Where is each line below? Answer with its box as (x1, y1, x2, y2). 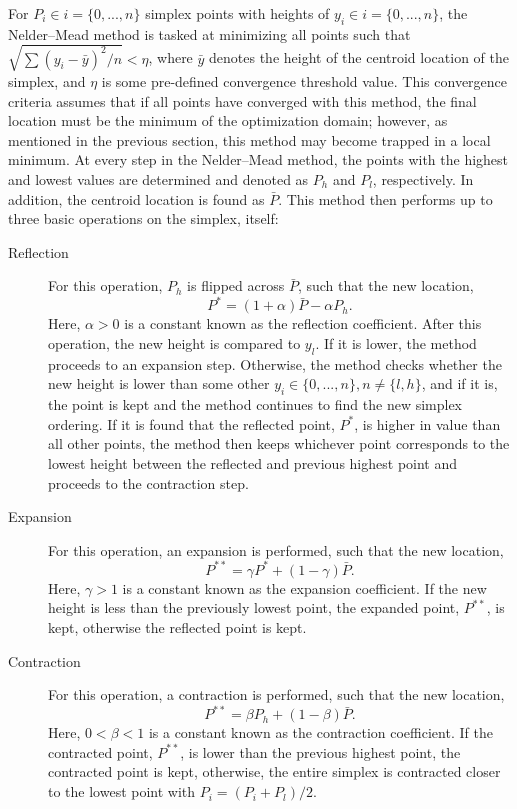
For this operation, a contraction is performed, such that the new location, (48, 684, 505, 705)
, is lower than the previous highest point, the (180, 741, 461, 762)
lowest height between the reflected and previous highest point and (48, 452, 458, 473)
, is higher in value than (354, 413, 501, 434)
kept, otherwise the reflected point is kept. (48, 617, 307, 637)
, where (148, 47, 193, 68)
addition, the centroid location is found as (8, 188, 265, 209)
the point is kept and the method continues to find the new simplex (48, 394, 463, 415)
